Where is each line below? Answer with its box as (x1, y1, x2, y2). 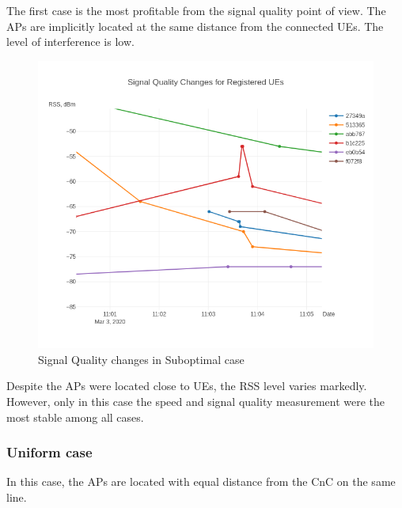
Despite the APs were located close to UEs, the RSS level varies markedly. (6, 377, 367, 394)
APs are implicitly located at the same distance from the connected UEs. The (6, 17, 384, 34)
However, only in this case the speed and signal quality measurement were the (6, 392, 385, 409)
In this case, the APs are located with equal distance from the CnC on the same (6, 473, 396, 490)
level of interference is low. (6, 33, 135, 50)
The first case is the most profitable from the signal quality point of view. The (6, 2, 386, 18)
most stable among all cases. (6, 408, 144, 425)
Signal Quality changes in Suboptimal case (38, 351, 245, 367)
